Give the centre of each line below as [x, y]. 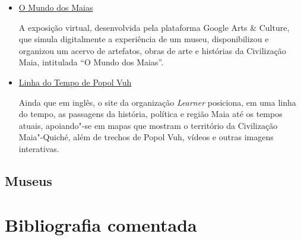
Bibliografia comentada [101, 224]
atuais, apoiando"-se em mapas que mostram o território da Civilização [148, 125]
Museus [28, 180]
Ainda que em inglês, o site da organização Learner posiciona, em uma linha [157, 102]
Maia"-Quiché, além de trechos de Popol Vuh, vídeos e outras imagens [146, 137]
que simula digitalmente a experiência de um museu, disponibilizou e [144, 39]
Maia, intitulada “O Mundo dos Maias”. [91, 62]
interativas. [39, 148]
